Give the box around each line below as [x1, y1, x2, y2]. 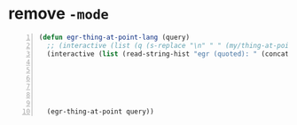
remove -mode [8, 4, 109, 24]
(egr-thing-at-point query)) [46, 106, 154, 116]
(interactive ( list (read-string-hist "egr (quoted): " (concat [46, 49, 290, 59]
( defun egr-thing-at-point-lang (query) [38, 33, 191, 42]
